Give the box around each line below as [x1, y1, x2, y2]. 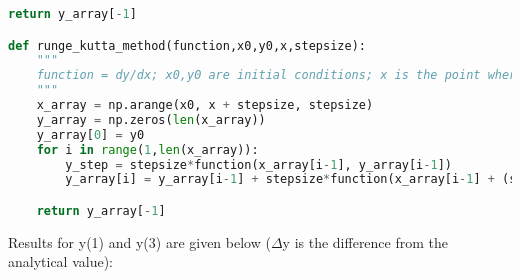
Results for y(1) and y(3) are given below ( [8, 231, 271, 252]
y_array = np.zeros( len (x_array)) [36, 112, 266, 127]
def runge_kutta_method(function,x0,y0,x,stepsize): [8, 38, 366, 53]
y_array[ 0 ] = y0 [36, 127, 145, 142]
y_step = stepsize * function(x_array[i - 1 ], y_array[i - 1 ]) [65, 157, 452, 172]
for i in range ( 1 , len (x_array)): [36, 142, 259, 157]
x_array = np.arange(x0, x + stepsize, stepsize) [36, 98, 374, 113]
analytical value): [8, 251, 114, 272]
